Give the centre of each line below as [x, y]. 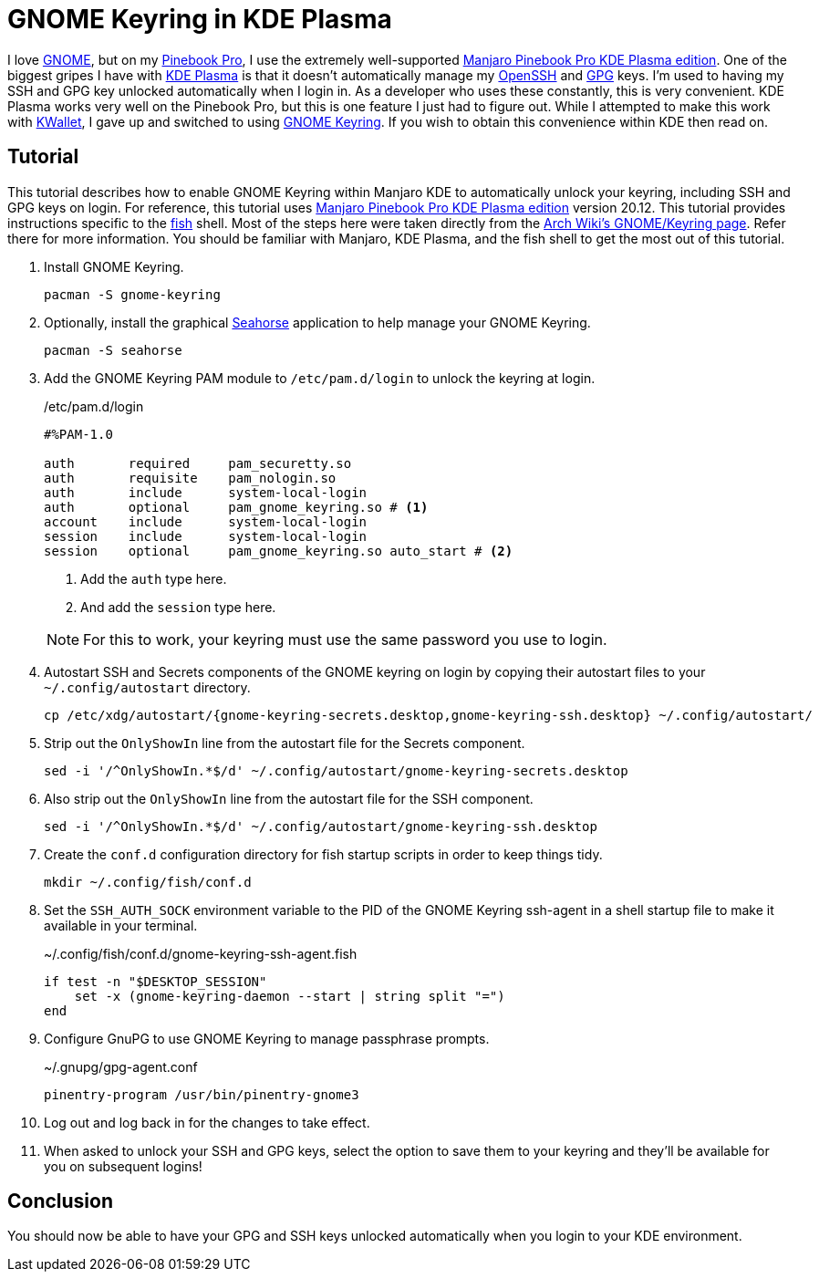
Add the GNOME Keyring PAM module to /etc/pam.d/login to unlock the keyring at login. [320, 378]
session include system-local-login [206, 536]
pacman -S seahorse [113, 350]
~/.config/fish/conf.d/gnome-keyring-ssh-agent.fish [201, 953]
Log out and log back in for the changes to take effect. [207, 1122]
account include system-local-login [206, 521]
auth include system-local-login [206, 492]
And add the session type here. [178, 607]
